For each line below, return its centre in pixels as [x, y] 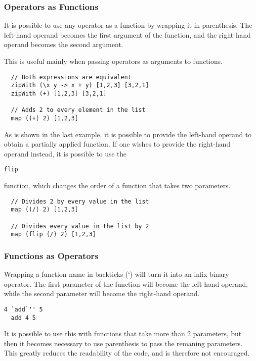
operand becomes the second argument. [64, 44]
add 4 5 [23, 318]
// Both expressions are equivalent [71, 77]
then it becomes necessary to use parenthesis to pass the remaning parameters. [123, 343]
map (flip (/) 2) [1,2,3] [54, 234]
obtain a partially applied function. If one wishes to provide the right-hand [117, 144]
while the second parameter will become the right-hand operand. [102, 293]
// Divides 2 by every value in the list [80, 201]
